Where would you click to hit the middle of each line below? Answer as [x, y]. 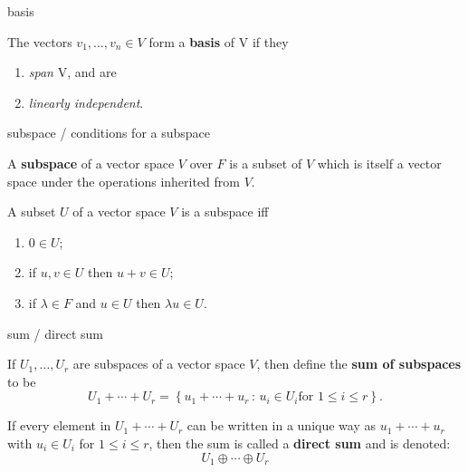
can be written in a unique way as [281, 425]
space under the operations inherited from [124, 181]
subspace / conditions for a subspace [109, 133]
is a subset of [266, 163]
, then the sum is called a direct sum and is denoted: [300, 443]
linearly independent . [86, 102]
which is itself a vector [379, 163]
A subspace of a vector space [91, 163]
